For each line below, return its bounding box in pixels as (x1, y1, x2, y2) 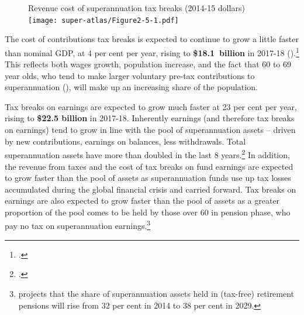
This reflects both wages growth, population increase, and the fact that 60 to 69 (5, 58, 292, 70)
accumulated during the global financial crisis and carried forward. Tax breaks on (5, 183, 296, 195)
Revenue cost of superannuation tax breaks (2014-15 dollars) (28, 2, 245, 13)
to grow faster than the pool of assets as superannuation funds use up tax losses (5, 172, 291, 184)
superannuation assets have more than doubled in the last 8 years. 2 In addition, (5, 147, 290, 160)
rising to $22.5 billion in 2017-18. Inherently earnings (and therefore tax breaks (5, 112, 295, 124)
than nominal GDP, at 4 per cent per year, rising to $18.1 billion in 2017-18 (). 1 (5, 44, 299, 59)
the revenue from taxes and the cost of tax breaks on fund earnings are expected (5, 160, 293, 172)
